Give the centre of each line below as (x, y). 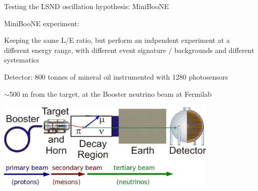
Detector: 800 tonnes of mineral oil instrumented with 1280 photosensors (116, 76)
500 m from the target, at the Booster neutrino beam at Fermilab (110, 93)
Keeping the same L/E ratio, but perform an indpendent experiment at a (117, 40)
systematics (22, 60)
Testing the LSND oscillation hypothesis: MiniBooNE (87, 6)
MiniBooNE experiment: (42, 23)
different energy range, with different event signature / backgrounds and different (129, 50)
